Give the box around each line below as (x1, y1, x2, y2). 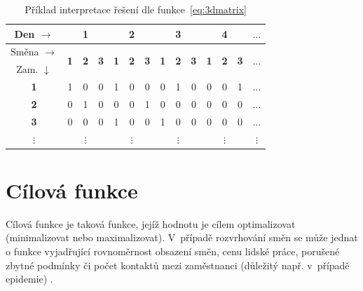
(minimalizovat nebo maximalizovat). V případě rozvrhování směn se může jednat (6, 230, 358, 245)
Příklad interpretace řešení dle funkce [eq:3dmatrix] (25, 2, 247, 16)
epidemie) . (6, 271, 53, 286)
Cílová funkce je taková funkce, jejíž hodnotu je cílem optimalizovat (6, 216, 296, 231)
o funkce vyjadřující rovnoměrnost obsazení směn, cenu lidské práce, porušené (6, 244, 340, 259)
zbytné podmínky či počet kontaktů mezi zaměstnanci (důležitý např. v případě (6, 257, 350, 272)
